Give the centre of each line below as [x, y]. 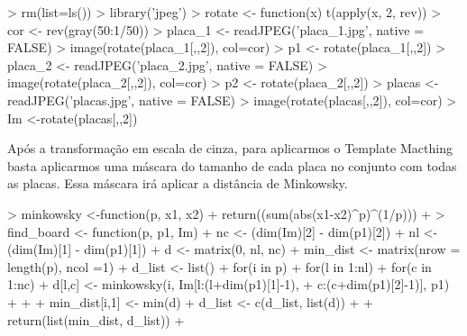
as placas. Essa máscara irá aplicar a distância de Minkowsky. [178, 183]
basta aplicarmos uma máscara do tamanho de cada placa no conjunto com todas [232, 165]
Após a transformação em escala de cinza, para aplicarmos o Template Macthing [230, 148]
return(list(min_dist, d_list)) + [96, 319]
